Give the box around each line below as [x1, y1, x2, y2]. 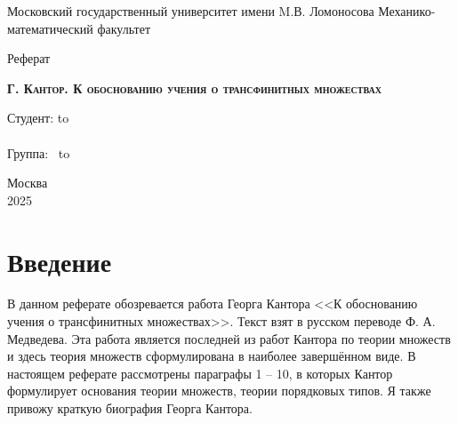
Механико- [378, 2, 436, 20]
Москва [7, 173, 48, 192]
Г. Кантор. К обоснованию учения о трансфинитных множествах [7, 78, 382, 97]
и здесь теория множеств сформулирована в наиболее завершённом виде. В [7, 347, 416, 365]
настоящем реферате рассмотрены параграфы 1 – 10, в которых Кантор [7, 363, 393, 382]
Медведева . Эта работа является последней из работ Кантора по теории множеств [7, 329, 451, 347]
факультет [97, 19, 150, 37]
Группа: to [7, 143, 70, 162]
